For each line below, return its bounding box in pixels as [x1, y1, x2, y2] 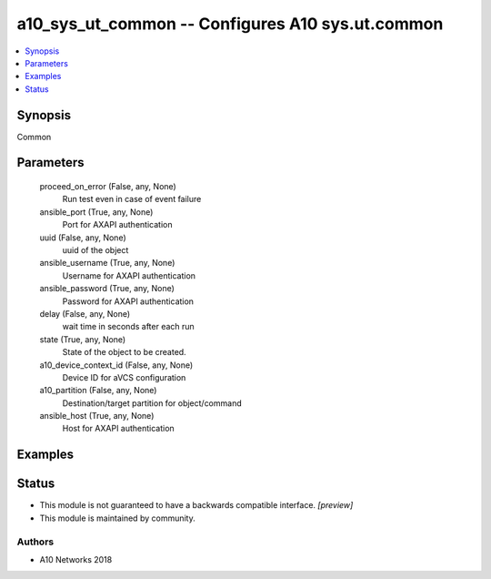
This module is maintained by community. [39, 513, 195, 523]
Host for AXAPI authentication [62, 423, 175, 434]
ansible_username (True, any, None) [39, 258, 175, 269]
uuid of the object [62, 244, 129, 255]
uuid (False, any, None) [39, 232, 126, 243]
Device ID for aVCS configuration [62, 371, 186, 382]
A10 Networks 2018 [39, 554, 113, 564]
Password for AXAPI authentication [62, 296, 195, 307]
